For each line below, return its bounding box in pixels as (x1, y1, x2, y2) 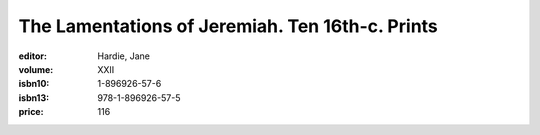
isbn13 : (18, 91, 50, 104)
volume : (18, 63, 54, 75)
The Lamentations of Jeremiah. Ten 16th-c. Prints (18, 15, 439, 37)
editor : (18, 50, 47, 62)
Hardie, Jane (97, 50, 150, 62)
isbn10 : (18, 78, 50, 90)
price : (18, 106, 44, 118)
